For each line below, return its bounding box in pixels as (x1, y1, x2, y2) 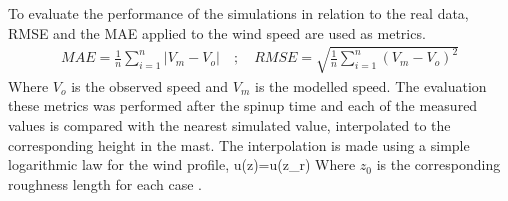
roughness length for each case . (8, 173, 202, 194)
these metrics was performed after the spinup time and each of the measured (8, 95, 478, 116)
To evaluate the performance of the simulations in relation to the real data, (8, 3, 469, 23)
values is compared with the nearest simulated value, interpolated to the (8, 114, 451, 135)
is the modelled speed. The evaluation (255, 75, 487, 96)
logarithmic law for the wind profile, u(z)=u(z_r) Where (8, 154, 356, 175)
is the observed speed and (71, 75, 229, 96)
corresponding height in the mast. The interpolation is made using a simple (8, 134, 470, 155)
